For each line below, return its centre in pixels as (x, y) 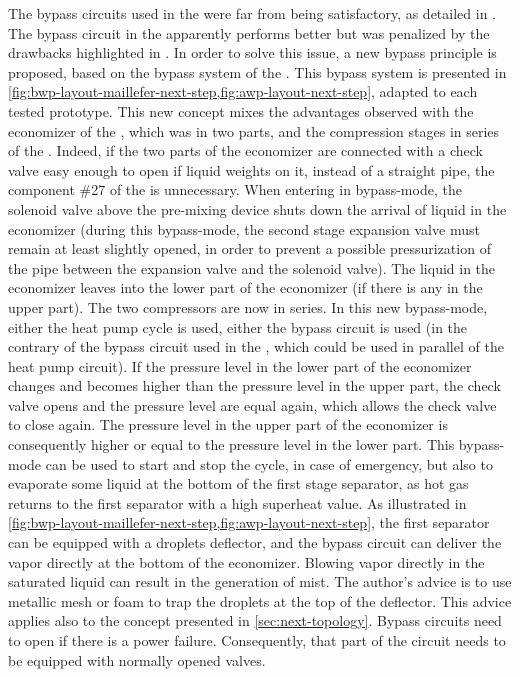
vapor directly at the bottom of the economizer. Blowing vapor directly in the (246, 561)
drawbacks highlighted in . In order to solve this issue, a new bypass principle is (252, 52)
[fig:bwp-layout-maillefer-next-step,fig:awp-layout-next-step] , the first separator (249, 522)
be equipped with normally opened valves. (137, 659)
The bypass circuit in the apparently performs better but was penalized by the (249, 32)
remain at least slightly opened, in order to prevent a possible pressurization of (249, 248)
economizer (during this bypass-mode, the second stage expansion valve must (244, 228)
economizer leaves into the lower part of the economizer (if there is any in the (245, 287)
